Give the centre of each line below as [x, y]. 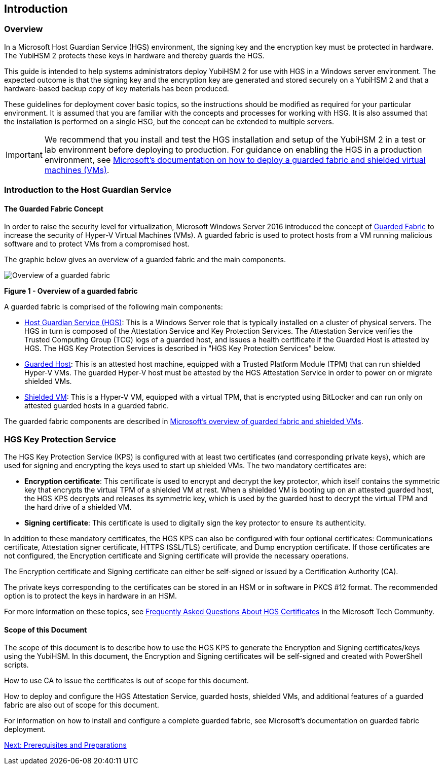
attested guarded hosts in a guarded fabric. [97, 406]
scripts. [16, 665]
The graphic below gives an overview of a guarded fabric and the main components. [145, 260]
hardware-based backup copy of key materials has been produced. [117, 88]
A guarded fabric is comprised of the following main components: [114, 307]
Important [24, 154]
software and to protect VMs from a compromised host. [97, 244]
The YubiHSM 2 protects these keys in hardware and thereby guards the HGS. [134, 55]
